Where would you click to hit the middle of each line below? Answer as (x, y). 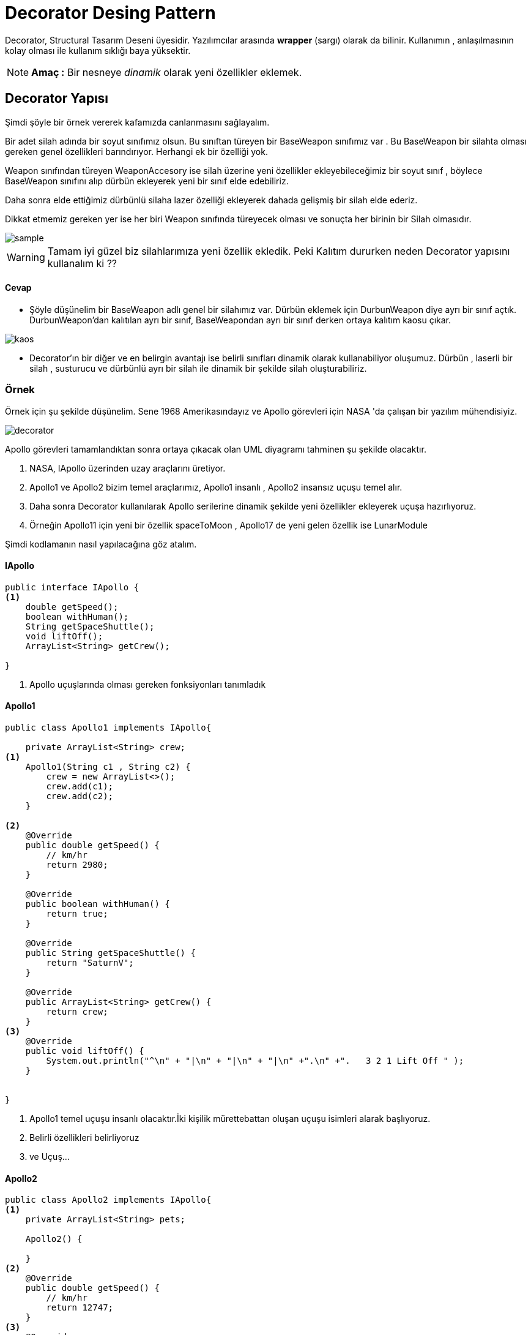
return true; (77, 914)
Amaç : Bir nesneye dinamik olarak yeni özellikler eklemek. (167, 72)
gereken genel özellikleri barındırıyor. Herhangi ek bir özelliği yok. (136, 151)
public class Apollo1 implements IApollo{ (108, 728)
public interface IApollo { (72, 587)
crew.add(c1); (80, 786)
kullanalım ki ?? (82, 263)
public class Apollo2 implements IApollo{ (108, 1200)
